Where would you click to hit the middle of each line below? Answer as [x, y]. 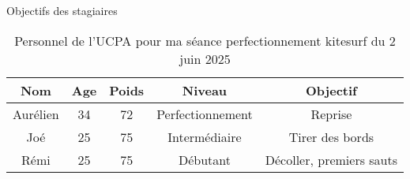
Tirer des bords [331, 136]
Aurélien [36, 114]
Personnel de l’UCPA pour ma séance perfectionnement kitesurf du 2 [205, 40]
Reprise [331, 114]
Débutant [204, 159]
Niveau [205, 90]
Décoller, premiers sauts [331, 159]
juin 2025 [205, 58]
